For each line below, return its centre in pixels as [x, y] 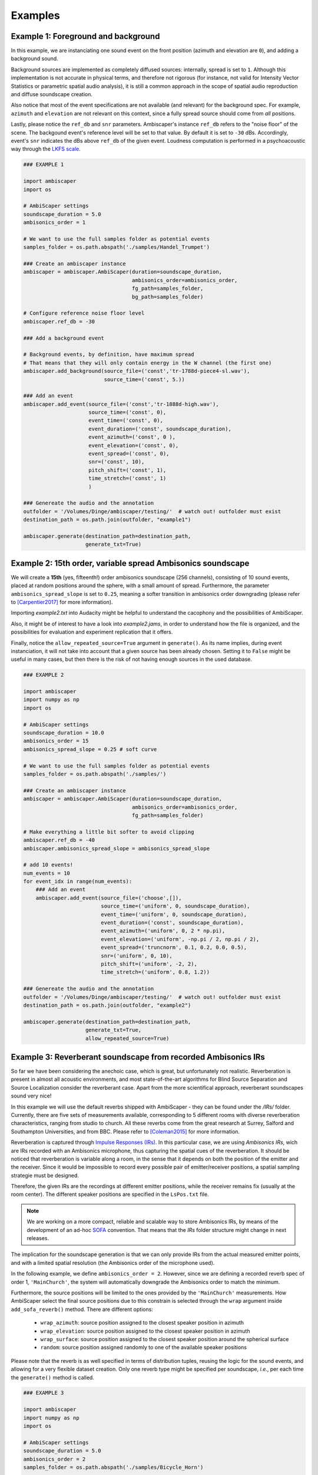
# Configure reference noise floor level [84, 313]
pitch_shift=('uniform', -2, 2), [149, 964]
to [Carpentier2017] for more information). [62, 602]
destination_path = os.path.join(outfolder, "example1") [107, 520]
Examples [35, 15]
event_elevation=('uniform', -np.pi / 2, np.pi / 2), [180, 939]
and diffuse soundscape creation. [52, 94]
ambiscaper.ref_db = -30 [59, 321]
